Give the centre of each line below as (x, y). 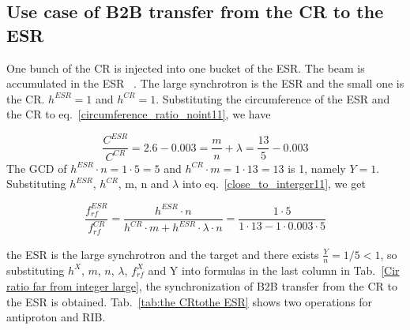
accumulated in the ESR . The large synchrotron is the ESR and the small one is (205, 83)
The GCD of (37, 168)
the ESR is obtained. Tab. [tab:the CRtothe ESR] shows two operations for (190, 301)
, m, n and (143, 184)
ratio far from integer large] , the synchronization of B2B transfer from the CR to (202, 286)
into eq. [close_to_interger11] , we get (274, 184)
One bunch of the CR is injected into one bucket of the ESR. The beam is (186, 67)
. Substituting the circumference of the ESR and (273, 98)
